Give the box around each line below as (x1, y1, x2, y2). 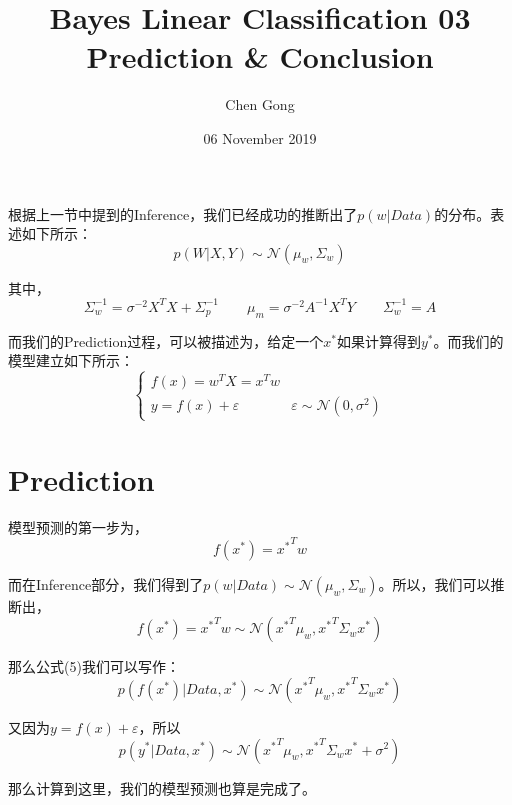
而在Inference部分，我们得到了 (8, 573, 204, 594)
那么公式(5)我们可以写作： (8, 656, 180, 677)
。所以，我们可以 (378, 573, 491, 594)
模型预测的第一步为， (8, 516, 148, 537)
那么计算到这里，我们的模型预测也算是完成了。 (8, 777, 316, 798)
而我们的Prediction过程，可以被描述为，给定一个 (8, 330, 324, 351)
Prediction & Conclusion (86, 36, 434, 77)
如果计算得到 (336, 330, 421, 351)
